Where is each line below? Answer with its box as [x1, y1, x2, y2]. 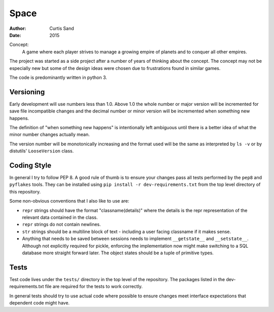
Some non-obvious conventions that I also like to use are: [9, 198, 129, 204]
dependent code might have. [9, 300, 70, 306]
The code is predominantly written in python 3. [9, 74, 108, 81]
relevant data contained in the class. [22, 214, 98, 220]
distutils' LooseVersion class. [9, 148, 74, 154]
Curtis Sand [49, 25, 74, 31]
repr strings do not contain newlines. [22, 221, 101, 227]
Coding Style [9, 161, 52, 170]
